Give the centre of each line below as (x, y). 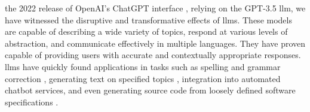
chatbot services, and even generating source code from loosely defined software (150, 90)
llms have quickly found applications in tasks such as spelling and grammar (143, 66)
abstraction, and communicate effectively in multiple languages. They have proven (155, 43)
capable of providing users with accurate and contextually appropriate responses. (153, 55)
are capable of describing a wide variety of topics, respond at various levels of (146, 31)
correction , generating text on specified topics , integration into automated (143, 78)
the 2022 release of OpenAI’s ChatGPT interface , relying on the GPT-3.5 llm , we (155, 8)
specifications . (32, 102)
